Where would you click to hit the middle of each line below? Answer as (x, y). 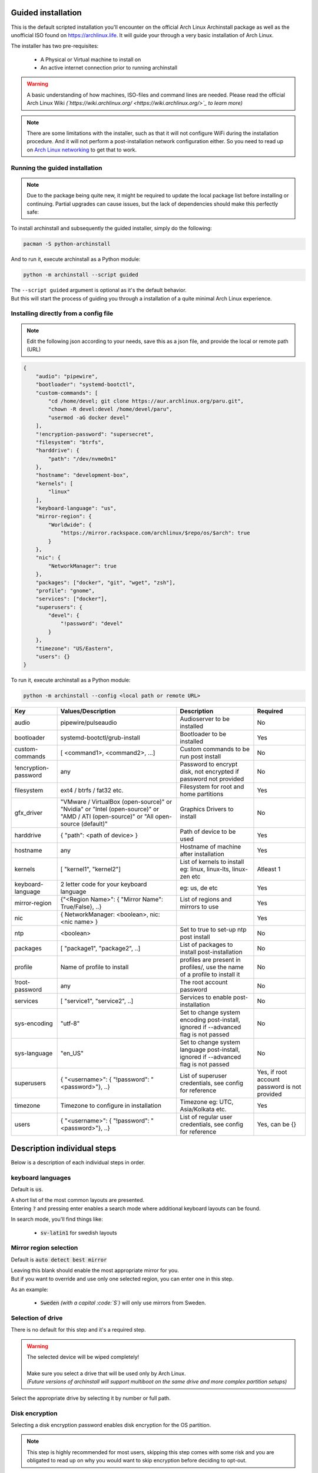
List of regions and (206, 900)
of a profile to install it (210, 975)
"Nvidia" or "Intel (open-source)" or (110, 809)
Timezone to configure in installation (111, 1106)
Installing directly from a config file (62, 313)
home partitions (202, 794)
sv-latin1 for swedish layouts (79, 1233)
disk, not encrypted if (210, 772)
